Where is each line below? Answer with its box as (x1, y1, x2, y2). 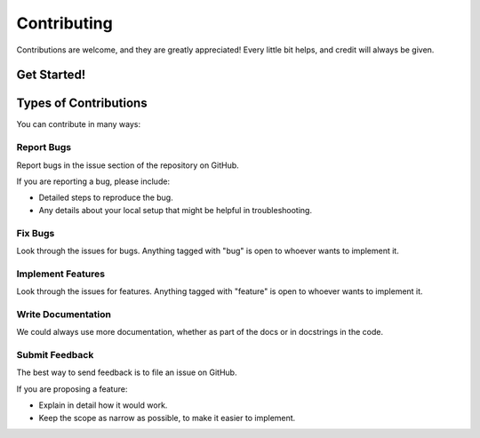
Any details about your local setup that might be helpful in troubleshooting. (38, 204, 313, 215)
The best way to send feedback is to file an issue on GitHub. (16, 367, 237, 378)
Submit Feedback (16, 348, 94, 361)
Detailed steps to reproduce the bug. (38, 192, 173, 203)
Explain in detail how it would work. (38, 400, 168, 410)
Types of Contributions (16, 96, 148, 111)
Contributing (16, 13, 113, 33)
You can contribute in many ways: (16, 119, 141, 130)
